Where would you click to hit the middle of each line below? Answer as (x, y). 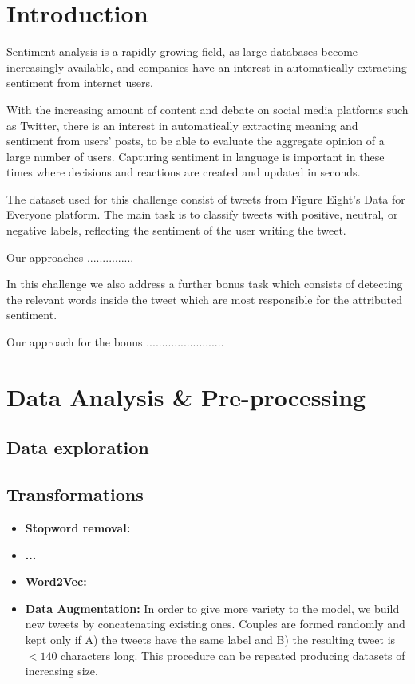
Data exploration (78, 447)
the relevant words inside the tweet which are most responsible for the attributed (205, 299)
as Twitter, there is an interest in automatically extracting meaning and (182, 125)
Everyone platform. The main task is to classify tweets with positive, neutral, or (202, 214)
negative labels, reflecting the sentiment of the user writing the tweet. (176, 230)
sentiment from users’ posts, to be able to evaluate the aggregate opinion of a (196, 141)
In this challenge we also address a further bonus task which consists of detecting (205, 284)
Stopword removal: (78, 527)
